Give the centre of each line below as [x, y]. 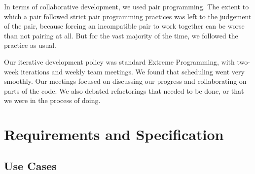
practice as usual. [30, 45]
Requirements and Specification [114, 134]
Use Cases [30, 165]
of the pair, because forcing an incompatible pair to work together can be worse [124, 26]
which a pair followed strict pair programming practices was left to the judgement [128, 16]
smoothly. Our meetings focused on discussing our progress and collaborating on [125, 81]
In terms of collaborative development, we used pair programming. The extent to [127, 6]
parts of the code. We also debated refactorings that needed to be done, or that [124, 90]
